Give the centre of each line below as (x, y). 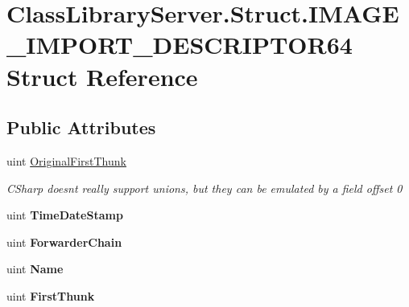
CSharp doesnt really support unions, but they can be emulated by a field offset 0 (204, 188)
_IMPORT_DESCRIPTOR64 (180, 45)
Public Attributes (81, 127)
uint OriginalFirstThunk (66, 160)
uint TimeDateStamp (65, 215)
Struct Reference (102, 76)
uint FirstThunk (51, 295)
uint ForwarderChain (64, 242)
